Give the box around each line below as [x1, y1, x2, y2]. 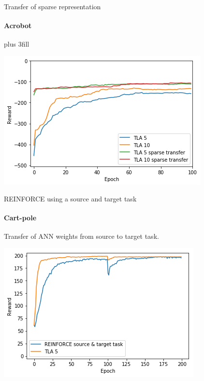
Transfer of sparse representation [4, 1, 101, 11]
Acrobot [4, 20, 32, 31]
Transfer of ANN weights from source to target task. [4, 231, 159, 241]
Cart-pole [4, 212, 37, 222]
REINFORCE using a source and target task [4, 193, 137, 203]
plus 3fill [4, 39, 29, 49]
